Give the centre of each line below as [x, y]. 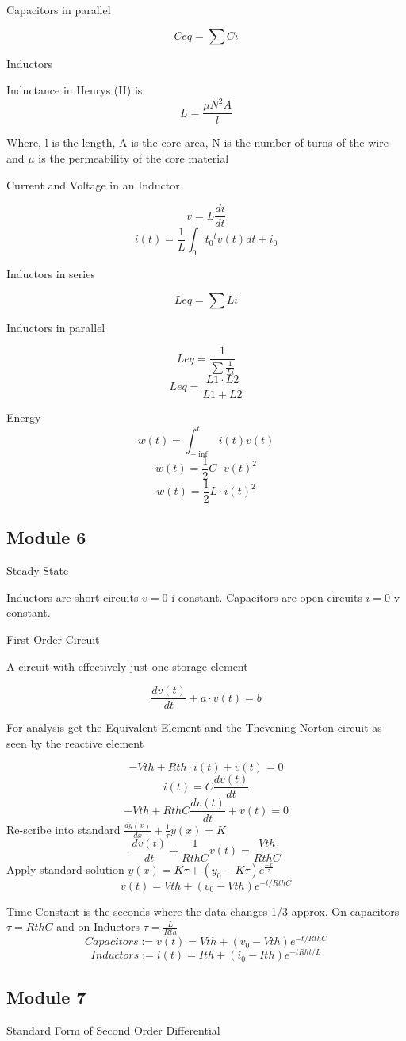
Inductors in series [51, 273]
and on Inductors [98, 926]
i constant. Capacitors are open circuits [267, 597]
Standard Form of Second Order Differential [113, 1030]
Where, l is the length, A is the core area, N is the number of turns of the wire [197, 142]
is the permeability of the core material [134, 157]
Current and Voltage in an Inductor [93, 184]
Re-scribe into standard [63, 829]
